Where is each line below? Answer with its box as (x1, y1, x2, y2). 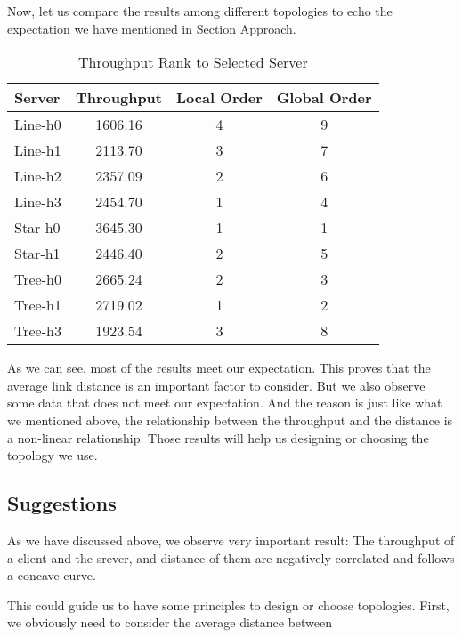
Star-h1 (14, 243, 61, 264)
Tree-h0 (14, 269, 61, 290)
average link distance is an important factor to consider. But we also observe (7, 375, 426, 394)
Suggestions (7, 489, 117, 517)
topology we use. (7, 446, 98, 464)
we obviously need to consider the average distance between (7, 613, 333, 632)
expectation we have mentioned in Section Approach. (7, 19, 296, 37)
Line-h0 (14, 114, 61, 135)
